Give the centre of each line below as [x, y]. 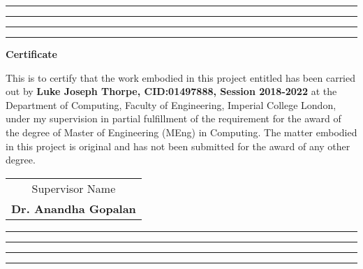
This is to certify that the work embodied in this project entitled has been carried [181, 77]
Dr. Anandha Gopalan [74, 208]
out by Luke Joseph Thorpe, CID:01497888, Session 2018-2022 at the [171, 91]
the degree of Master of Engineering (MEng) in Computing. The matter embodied [181, 132]
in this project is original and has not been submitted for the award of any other [178, 146]
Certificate [31, 54]
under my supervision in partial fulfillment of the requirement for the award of [173, 118]
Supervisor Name [74, 188]
